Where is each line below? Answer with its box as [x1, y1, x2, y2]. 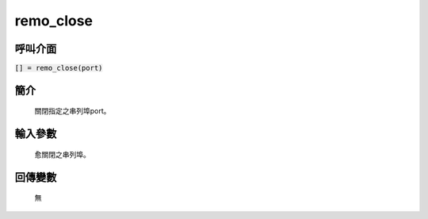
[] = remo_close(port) [14, 63, 103, 73]
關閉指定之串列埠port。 [34, 106, 111, 116]
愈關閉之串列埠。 [34, 149, 90, 159]
